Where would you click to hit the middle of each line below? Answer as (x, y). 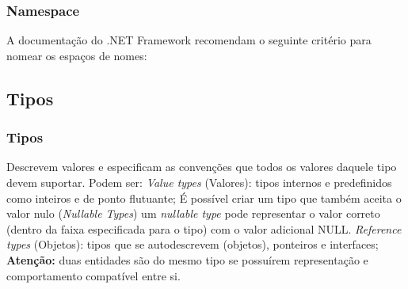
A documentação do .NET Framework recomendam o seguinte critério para (189, 40)
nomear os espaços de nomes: (77, 55)
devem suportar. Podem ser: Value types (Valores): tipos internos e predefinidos (199, 182)
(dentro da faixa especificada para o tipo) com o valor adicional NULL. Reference (204, 228)
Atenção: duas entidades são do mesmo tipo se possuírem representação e (187, 259)
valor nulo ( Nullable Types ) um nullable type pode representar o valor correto (193, 213)
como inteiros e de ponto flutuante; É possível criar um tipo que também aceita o (204, 198)
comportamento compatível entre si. (93, 275)
